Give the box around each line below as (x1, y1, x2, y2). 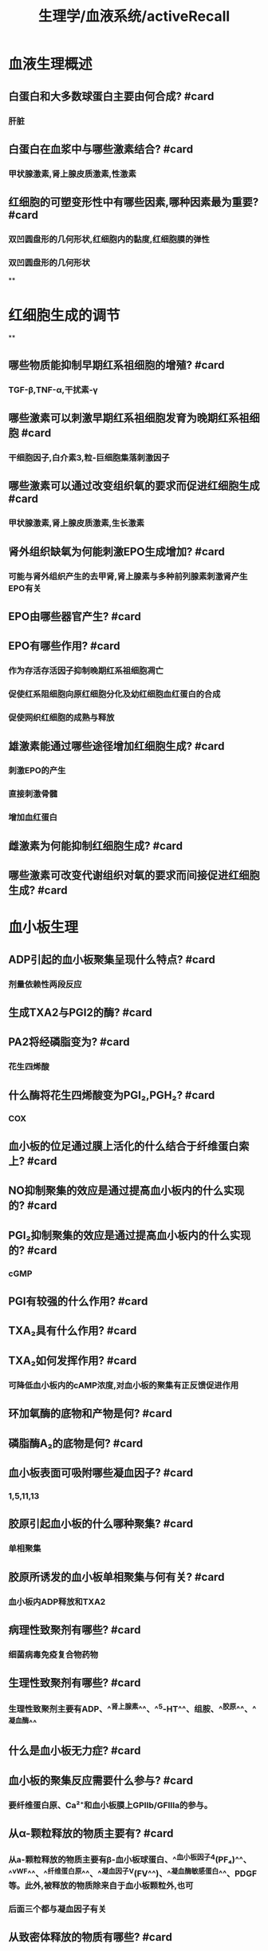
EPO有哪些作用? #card (8, 639, 120, 653)
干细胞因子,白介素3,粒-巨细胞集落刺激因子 (8, 452, 170, 463)
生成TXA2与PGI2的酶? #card (8, 1005, 153, 1019)
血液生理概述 (8, 55, 93, 73)
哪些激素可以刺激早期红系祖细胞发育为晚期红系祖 (8, 412, 250, 425)
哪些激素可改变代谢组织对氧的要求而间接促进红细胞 (8, 869, 260, 883)
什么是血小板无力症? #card (8, 1744, 141, 1758)
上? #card (8, 1155, 57, 1167)
